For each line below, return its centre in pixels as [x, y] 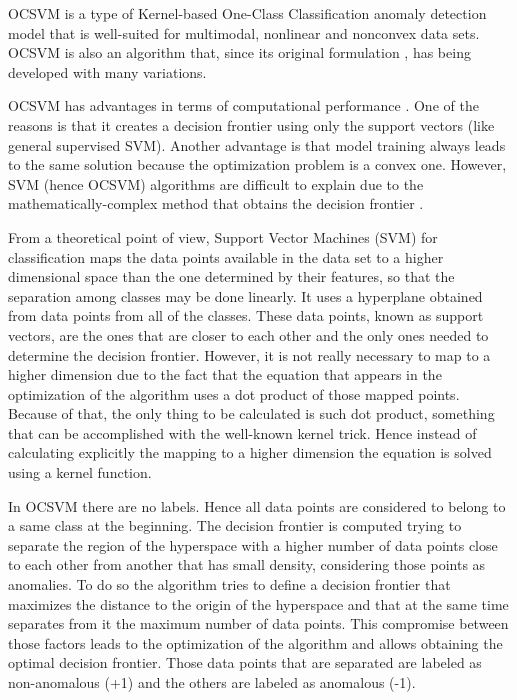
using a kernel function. [80, 472]
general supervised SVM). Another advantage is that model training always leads [257, 144]
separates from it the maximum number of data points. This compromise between [258, 623]
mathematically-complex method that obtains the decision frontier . [216, 203]
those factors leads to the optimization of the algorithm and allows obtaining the [255, 642]
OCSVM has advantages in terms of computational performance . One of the [243, 105]
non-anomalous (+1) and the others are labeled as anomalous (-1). [212, 682]
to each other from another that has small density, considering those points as [247, 564]
